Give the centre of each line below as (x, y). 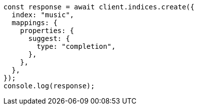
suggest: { (49, 38)
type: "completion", (76, 46)
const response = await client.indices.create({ (99, 7)
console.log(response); (49, 86)
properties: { (47, 31)
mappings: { (34, 23)
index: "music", (43, 15)
